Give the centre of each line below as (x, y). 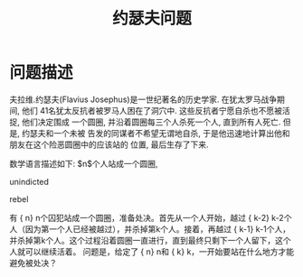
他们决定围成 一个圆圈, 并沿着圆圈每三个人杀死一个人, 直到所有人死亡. (151, 122)
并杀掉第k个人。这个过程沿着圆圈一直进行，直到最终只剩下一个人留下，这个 (150, 240)
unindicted (29, 181)
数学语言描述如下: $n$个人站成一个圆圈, (84, 163)
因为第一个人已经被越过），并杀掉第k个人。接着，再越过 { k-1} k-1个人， (158, 229)
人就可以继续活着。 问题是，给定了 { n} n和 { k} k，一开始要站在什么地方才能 (152, 251)
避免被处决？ (33, 263)
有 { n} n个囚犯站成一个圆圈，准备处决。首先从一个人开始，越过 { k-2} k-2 (147, 217)
